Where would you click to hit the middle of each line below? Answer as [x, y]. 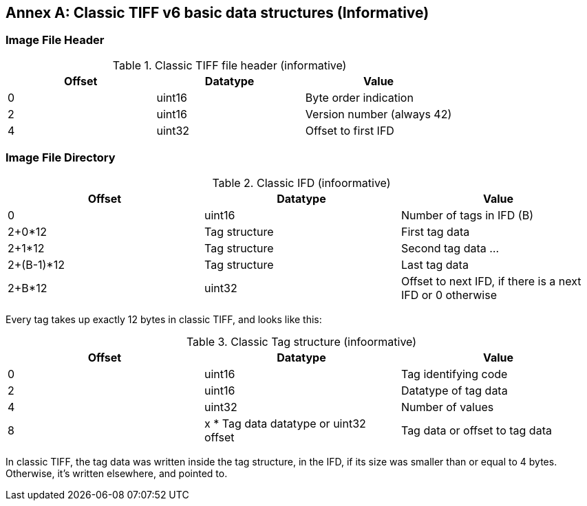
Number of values [447, 407]
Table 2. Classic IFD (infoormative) [301, 183]
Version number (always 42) [378, 114]
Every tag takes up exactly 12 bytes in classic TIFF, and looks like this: [164, 319]
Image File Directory [61, 158]
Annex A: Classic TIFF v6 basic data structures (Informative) [217, 13]
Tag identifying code [454, 374]
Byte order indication [359, 97]
